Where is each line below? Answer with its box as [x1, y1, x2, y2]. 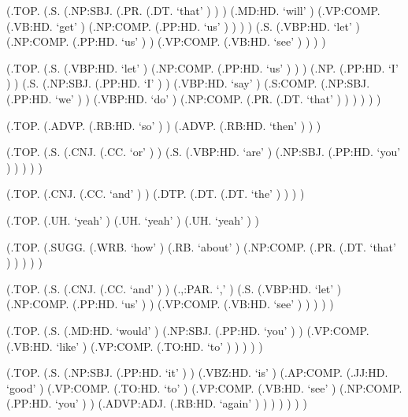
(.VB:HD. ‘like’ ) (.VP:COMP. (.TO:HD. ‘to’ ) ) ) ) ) [6, 337, 263, 354]
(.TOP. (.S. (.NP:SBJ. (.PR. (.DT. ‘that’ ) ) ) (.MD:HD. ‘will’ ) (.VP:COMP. [6, 2, 380, 18]
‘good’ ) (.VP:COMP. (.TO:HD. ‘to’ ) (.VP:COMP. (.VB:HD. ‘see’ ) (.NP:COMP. [6, 379, 402, 396]
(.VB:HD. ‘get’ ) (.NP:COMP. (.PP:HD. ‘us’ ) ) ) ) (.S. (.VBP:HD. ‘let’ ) [6, 17, 360, 34]
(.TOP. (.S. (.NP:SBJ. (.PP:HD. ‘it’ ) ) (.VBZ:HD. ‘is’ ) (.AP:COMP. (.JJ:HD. [6, 364, 388, 381]
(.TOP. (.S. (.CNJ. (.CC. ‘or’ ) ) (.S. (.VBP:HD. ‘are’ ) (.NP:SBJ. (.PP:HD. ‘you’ [6, 143, 401, 160]
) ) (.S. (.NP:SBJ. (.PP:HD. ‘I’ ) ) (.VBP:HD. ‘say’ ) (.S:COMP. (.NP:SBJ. [6, 75, 370, 91]
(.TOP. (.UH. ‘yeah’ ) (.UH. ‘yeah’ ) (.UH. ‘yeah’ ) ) [6, 211, 260, 228]
